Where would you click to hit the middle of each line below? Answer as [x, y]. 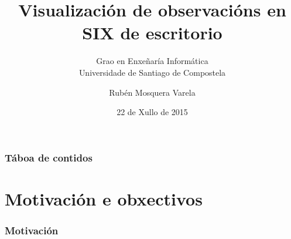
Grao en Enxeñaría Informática [152, 61]
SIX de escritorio [152, 33]
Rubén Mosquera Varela [152, 92]
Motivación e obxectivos [104, 198]
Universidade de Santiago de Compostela [152, 72]
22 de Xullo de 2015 [152, 112]
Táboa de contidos [49, 157]
